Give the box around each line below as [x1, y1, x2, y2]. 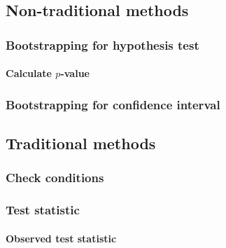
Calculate [6, 66, 52, 81]
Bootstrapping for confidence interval [6, 95, 220, 113]
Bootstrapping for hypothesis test [6, 36, 199, 53]
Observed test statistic [6, 230, 117, 245]
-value [60, 66, 90, 81]
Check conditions [6, 169, 104, 186]
